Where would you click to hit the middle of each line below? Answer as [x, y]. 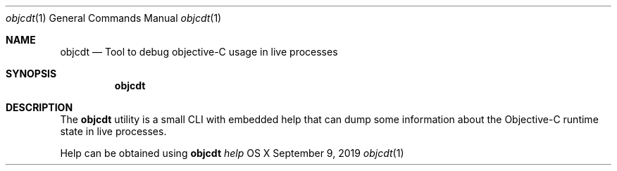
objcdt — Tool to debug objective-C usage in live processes [199, 52]
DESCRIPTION [39, 107]
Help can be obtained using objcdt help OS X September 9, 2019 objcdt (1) [232, 153]
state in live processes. [113, 131]
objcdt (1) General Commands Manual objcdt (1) [114, 18]
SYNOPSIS [31, 74]
